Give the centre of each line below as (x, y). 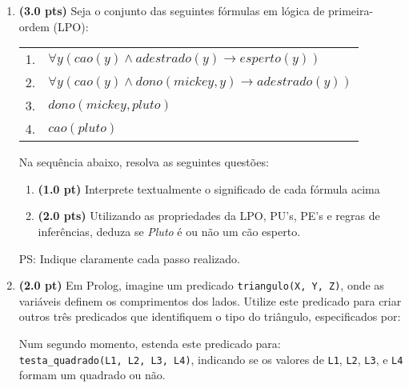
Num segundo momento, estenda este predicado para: (150, 343)
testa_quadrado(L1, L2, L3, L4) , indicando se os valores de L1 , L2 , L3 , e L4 (211, 359)
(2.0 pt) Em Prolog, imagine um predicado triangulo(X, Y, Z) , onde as (201, 285)
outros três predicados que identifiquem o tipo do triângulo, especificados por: (210, 316)
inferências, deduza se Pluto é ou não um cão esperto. (169, 231)
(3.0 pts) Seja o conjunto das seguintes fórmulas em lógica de (172, 10)
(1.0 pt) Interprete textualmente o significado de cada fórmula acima (209, 188)
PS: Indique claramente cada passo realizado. (129, 258)
